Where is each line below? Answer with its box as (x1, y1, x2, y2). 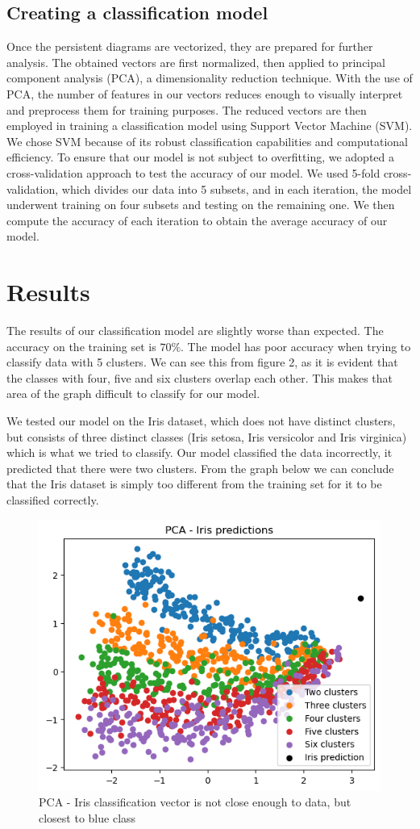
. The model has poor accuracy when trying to (181, 337, 411, 354)
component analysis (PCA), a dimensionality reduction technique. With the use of (6, 69, 413, 86)
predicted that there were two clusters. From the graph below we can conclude (6, 459, 394, 476)
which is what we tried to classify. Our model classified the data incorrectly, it (6, 444, 393, 461)
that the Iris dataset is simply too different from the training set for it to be (6, 475, 382, 492)
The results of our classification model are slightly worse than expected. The (6, 322, 384, 339)
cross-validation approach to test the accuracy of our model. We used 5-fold (6, 164, 380, 181)
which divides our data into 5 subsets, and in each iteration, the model (61, 180, 412, 197)
